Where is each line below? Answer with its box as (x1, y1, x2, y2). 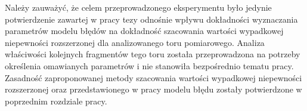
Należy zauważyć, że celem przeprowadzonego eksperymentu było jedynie (5, 1, 272, 13)
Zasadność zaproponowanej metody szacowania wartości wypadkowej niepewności (5, 71, 302, 84)
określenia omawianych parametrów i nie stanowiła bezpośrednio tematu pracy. (5, 59, 294, 72)
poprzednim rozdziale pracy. (5, 94, 107, 107)
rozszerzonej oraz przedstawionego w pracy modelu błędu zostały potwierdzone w (5, 83, 302, 95)
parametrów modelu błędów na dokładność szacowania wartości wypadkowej (5, 24, 284, 37)
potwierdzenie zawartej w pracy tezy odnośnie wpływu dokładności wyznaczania (5, 13, 298, 25)
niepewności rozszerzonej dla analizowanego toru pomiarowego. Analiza (5, 36, 265, 48)
